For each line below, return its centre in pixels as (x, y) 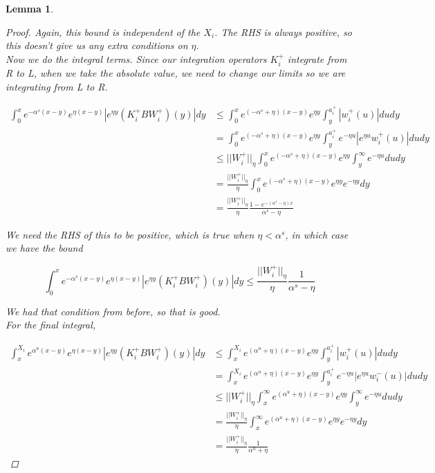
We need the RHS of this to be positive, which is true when (130, 234)
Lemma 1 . (30, 8)
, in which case (317, 234)
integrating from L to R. (57, 86)
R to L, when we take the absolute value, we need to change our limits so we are (176, 73)
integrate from (317, 58)
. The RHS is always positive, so (283, 31)
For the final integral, (51, 325)
